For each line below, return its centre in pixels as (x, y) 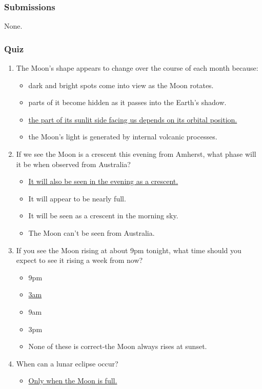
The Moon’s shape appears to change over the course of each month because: (137, 68)
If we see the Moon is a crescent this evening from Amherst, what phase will (136, 154)
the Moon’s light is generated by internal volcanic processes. (123, 137)
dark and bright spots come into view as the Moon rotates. (121, 85)
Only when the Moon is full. (73, 381)
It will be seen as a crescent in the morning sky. (103, 216)
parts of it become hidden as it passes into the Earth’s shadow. (127, 102)
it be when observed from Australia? (73, 164)
